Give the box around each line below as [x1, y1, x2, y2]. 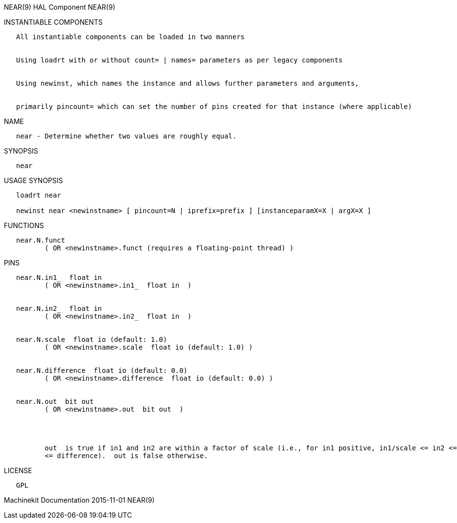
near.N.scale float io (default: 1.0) [16, 336, 168, 343]
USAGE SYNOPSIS [4, 176, 63, 185]
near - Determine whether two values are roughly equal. [16, 132, 237, 140]
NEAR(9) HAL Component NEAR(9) [4, 3, 115, 11]
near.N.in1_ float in [16, 274, 102, 281]
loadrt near [16, 191, 61, 199]
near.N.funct [16, 236, 65, 244]
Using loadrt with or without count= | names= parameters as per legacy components [16, 56, 343, 64]
